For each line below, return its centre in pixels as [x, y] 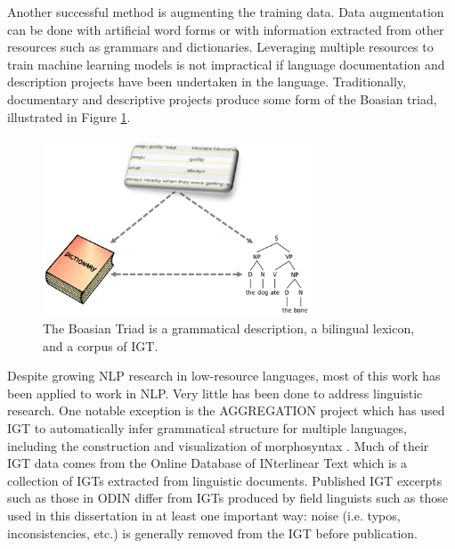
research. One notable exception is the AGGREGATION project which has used [226, 410]
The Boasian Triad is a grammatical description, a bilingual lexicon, [229, 328]
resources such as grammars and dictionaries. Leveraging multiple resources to [220, 47]
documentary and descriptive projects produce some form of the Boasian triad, [222, 98]
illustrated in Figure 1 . [69, 116]
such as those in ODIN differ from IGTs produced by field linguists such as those [227, 498]
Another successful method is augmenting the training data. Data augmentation [226, 12]
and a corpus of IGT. [101, 345]
